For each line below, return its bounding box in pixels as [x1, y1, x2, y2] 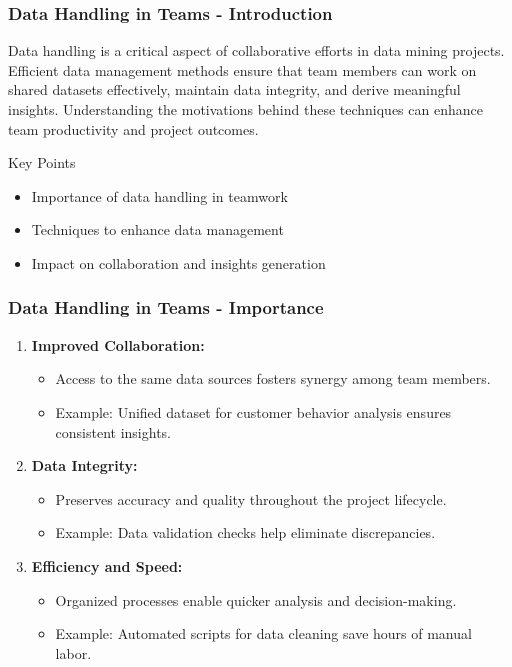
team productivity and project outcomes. [8, 118, 259, 139]
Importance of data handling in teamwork [31, 185, 288, 206]
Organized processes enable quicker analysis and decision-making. [55, 589, 457, 610]
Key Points [8, 152, 76, 173]
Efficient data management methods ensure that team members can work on [8, 59, 477, 80]
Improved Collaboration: [31, 334, 205, 355]
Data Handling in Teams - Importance [8, 295, 324, 320]
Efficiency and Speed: [31, 555, 183, 576]
